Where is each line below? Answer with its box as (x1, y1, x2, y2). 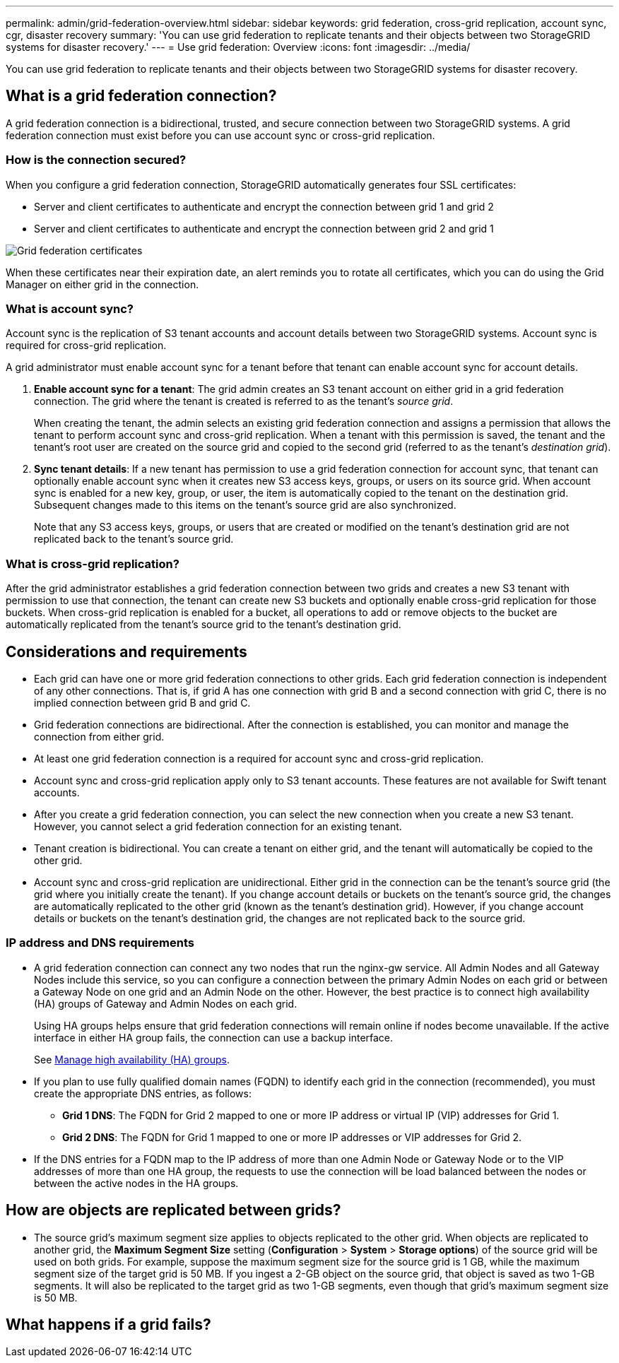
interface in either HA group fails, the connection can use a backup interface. (34, 1031, 394, 1044)
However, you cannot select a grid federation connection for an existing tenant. (34, 820, 402, 832)
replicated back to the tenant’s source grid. (34, 533, 234, 545)
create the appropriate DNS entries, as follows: (34, 1087, 252, 1099)
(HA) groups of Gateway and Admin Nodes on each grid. (34, 997, 297, 1010)
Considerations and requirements (6, 642, 247, 661)
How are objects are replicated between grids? (6, 1201, 341, 1220)
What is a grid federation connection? (6, 87, 277, 105)
